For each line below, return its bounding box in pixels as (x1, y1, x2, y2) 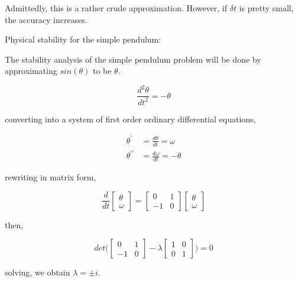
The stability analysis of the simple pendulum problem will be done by (5, 53, 261, 65)
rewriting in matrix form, (5, 171, 96, 183)
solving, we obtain (5, 266, 70, 278)
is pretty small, (239, 2, 294, 14)
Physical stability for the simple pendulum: (5, 33, 161, 46)
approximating (5, 64, 57, 77)
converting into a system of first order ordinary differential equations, (5, 112, 256, 125)
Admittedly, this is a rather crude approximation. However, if (5, 2, 228, 14)
